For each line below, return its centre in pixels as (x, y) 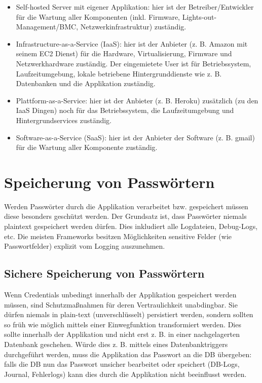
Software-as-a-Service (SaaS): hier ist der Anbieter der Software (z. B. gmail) (135, 137)
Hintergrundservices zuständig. (64, 120)
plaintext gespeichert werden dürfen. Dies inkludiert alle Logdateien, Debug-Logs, (131, 226)
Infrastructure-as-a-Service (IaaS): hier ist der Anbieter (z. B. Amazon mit (132, 43)
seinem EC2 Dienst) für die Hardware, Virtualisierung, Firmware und (124, 53)
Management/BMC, (47, 27)
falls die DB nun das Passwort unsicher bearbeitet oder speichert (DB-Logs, (122, 364)
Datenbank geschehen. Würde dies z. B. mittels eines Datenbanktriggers (116, 344)
